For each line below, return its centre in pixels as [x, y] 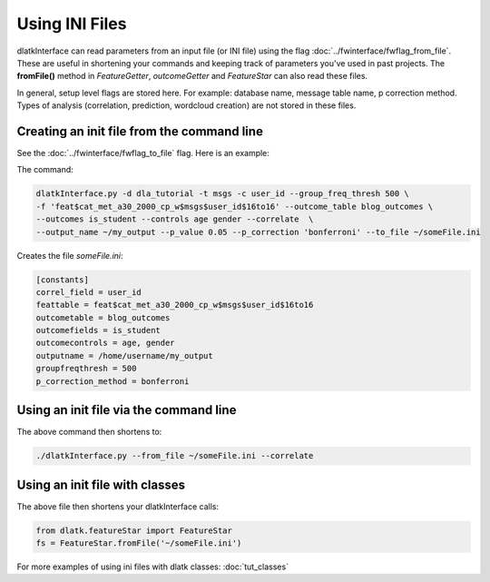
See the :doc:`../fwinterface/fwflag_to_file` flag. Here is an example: [143, 153]
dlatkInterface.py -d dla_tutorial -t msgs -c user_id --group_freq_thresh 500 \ [223, 194]
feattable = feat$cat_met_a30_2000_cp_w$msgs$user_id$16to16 [175, 305]
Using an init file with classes [101, 484]
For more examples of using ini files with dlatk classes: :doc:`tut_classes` [153, 567]
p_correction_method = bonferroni [113, 381]
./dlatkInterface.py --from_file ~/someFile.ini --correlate [175, 456]
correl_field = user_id [89, 292]
